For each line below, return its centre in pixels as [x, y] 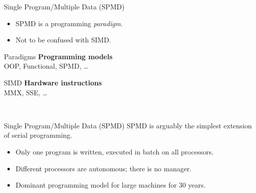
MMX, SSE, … [26, 92]
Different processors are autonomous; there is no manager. [104, 168]
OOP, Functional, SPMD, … [46, 66]
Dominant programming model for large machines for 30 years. [110, 185]
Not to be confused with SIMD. [63, 40]
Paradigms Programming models [58, 56]
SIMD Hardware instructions [53, 82]
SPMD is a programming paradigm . [69, 23]
